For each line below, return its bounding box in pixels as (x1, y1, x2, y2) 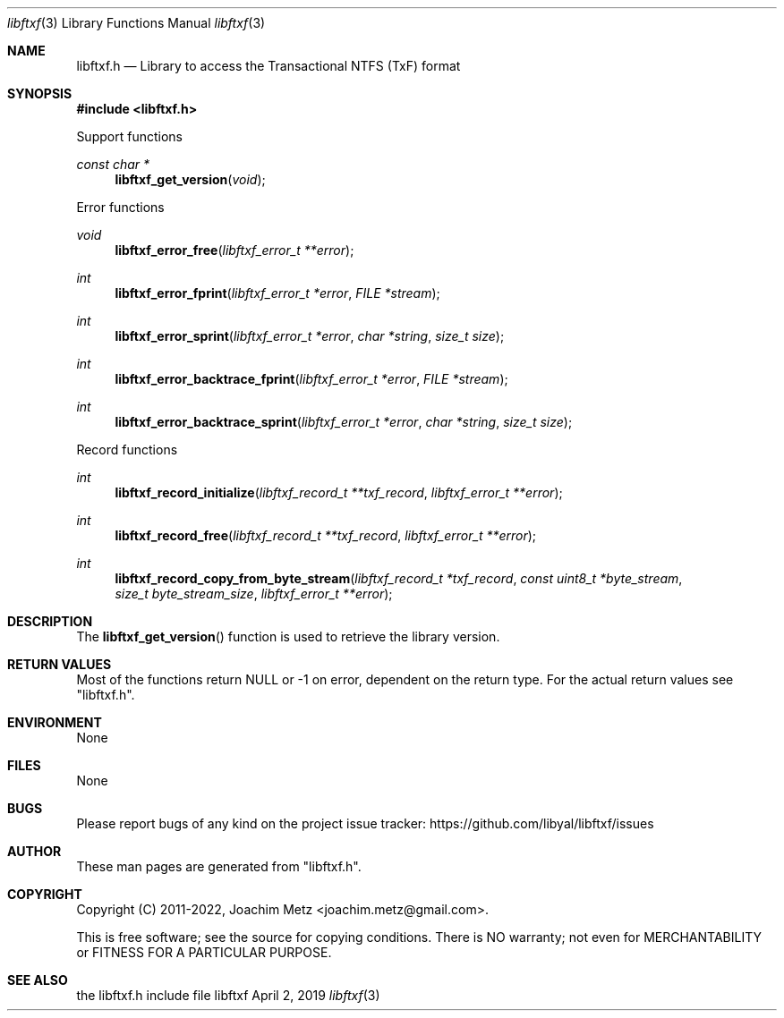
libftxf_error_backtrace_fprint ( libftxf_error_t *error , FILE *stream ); (115, 371, 508, 386)
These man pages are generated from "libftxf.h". (76, 859, 362, 874)
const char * (76, 157, 150, 172)
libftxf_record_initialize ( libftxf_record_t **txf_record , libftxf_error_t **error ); (115, 485, 563, 500)
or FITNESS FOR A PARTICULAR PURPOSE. (76, 945, 332, 960)
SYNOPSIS (7, 86, 72, 101)
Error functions (76, 199, 165, 215)
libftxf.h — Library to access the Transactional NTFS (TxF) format (76, 58, 461, 73)
